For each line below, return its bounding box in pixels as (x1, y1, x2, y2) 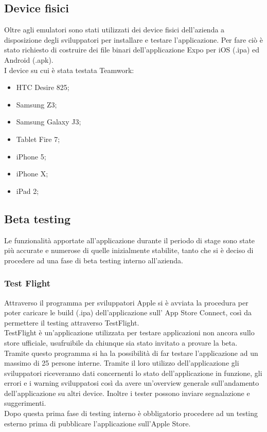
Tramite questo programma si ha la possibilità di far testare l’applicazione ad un (4, 347, 258, 358)
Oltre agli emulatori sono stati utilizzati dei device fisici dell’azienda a (4, 24, 225, 35)
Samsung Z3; (16, 99, 57, 110)
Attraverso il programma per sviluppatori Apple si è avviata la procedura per (4, 297, 248, 308)
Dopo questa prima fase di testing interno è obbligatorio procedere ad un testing (4, 408, 258, 419)
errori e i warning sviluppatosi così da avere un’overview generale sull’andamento (4, 377, 259, 388)
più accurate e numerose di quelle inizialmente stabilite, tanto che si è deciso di (4, 245, 254, 256)
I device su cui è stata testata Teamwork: (4, 64, 134, 75)
